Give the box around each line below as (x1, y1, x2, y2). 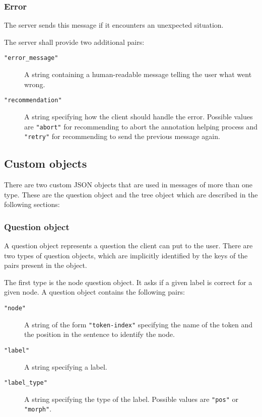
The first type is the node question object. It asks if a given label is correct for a (4, 276, 252, 287)
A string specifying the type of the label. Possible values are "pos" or (24, 393, 238, 404)
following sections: (4, 199, 60, 210)
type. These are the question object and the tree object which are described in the (4, 189, 258, 199)
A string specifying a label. (24, 361, 107, 372)
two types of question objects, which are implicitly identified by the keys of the (4, 250, 248, 260)
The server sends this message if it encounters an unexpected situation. (4, 20, 224, 30)
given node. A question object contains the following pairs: (4, 287, 185, 297)
